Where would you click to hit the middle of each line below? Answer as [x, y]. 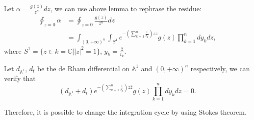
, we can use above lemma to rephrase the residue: [126, 9]
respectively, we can [220, 68]
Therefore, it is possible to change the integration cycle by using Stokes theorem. [125, 112]
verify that [20, 78]
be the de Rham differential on [84, 68]
